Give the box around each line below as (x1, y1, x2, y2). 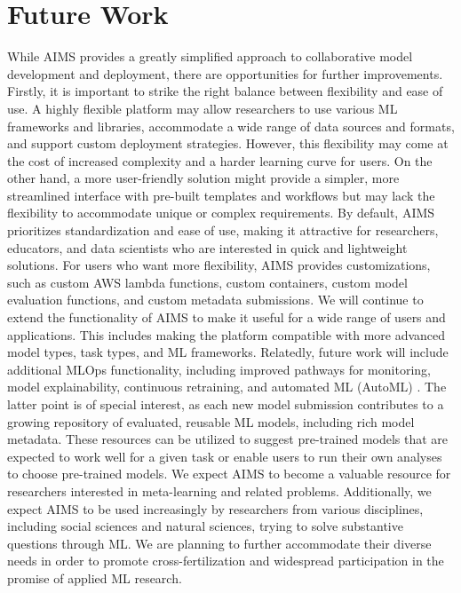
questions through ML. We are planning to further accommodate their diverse (7, 534, 432, 552)
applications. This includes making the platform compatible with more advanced (7, 325, 446, 344)
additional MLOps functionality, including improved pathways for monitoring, (7, 360, 431, 378)
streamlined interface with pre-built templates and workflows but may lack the (7, 186, 435, 204)
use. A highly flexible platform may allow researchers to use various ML (7, 99, 398, 117)
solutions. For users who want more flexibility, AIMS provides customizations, (7, 256, 431, 274)
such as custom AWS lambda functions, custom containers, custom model (7, 273, 408, 291)
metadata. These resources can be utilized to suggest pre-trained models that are (7, 430, 449, 448)
